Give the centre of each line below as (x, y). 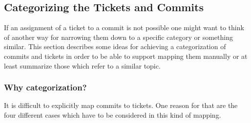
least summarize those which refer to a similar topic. (82, 65)
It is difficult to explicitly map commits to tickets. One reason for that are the (121, 105)
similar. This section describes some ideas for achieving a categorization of (115, 46)
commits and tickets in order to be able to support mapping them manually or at (126, 56)
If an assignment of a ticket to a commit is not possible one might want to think (124, 27)
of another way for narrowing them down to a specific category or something (118, 37)
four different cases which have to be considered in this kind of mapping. (113, 114)
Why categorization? (45, 87)
